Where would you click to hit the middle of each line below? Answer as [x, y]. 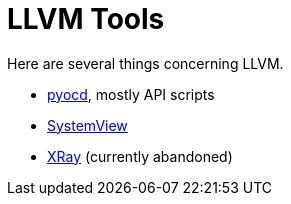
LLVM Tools [86, 19]
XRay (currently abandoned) [140, 156]
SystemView [87, 125]
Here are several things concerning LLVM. [145, 63]
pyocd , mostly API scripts [131, 94]
